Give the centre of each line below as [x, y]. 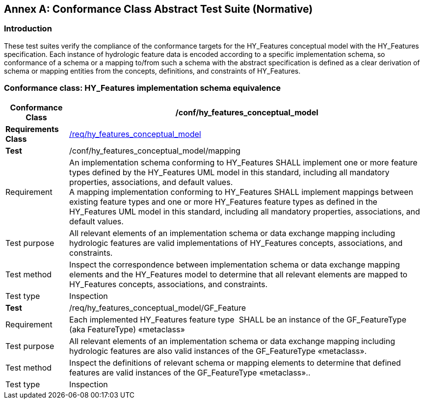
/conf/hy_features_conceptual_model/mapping [155, 150]
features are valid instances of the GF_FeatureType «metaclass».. [190, 372]
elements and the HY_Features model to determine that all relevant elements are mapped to [238, 274]
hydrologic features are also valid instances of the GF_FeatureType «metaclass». [218, 351]
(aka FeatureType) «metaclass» [127, 329]
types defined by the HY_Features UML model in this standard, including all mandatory [229, 172]
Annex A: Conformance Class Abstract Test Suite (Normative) [159, 9]
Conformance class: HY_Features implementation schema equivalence [143, 88]
